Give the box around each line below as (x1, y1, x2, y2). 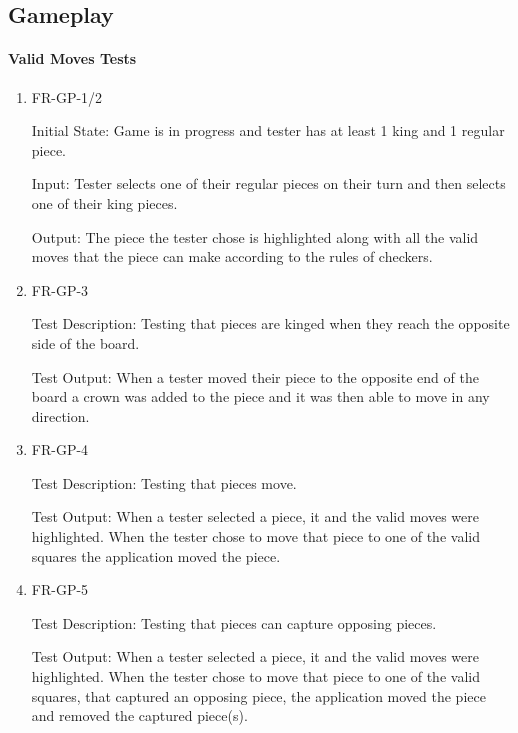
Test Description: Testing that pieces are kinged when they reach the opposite (31, 313, 510, 334)
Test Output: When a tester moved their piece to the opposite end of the (31, 366, 479, 387)
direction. (31, 405, 90, 426)
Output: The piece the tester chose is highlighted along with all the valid (31, 226, 479, 247)
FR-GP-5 (31, 579, 89, 600)
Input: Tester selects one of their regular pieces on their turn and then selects (31, 173, 506, 194)
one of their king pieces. (31, 192, 178, 213)
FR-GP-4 (31, 439, 89, 460)
